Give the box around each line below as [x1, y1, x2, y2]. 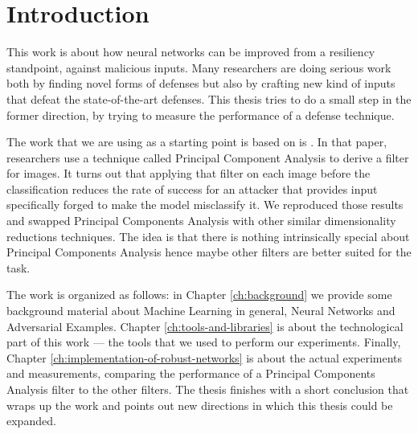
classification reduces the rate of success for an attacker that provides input [6, 180, 378, 197]
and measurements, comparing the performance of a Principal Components [6, 365, 375, 382]
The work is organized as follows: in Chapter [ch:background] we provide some [6, 286, 392, 303]
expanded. [6, 412, 56, 429]
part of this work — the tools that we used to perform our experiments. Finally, [6, 334, 401, 350]
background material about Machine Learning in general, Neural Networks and [6, 302, 395, 319]
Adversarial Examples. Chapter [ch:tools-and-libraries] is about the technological [6, 317, 404, 334]
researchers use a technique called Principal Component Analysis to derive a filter [6, 149, 409, 166]
